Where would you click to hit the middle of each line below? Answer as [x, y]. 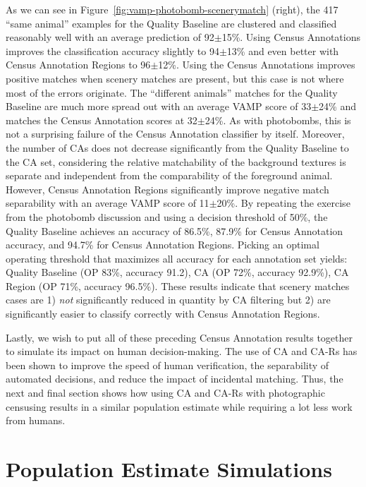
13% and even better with [283, 50]
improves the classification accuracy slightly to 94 [112, 50]
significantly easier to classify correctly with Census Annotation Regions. [163, 314]
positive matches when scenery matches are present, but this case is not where [175, 78]
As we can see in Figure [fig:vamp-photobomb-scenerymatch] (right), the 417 [172, 9]
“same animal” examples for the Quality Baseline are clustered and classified [171, 23]
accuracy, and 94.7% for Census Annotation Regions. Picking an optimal [163, 245]
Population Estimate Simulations [169, 469]
